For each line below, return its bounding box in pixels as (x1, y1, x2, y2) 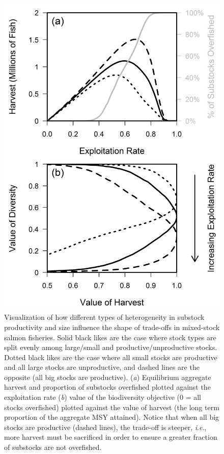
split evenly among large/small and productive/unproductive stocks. (4, 342, 217, 352)
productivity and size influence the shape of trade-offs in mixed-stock (4, 321, 220, 332)
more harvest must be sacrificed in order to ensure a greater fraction (4, 432, 217, 442)
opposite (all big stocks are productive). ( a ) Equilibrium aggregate (4, 371, 211, 382)
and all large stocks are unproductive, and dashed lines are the (4, 362, 200, 372)
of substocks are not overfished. (4, 442, 102, 452)
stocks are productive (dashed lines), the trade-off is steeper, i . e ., (4, 421, 207, 432)
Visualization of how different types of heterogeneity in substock (4, 312, 205, 322)
